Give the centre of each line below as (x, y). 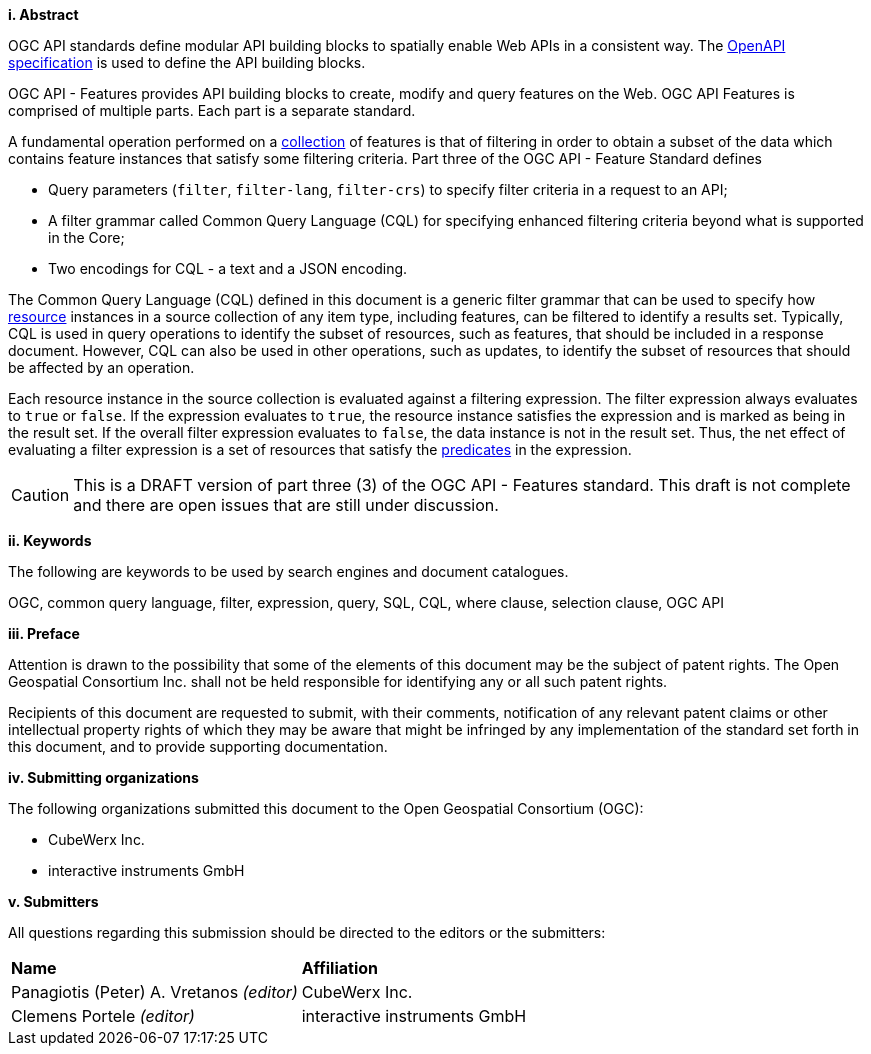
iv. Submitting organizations (103, 777)
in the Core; (86, 237)
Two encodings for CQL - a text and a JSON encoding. (228, 268)
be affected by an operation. (101, 367)
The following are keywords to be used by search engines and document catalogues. (288, 571)
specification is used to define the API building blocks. (187, 62)
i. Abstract (43, 14)
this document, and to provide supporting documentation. (198, 746)
